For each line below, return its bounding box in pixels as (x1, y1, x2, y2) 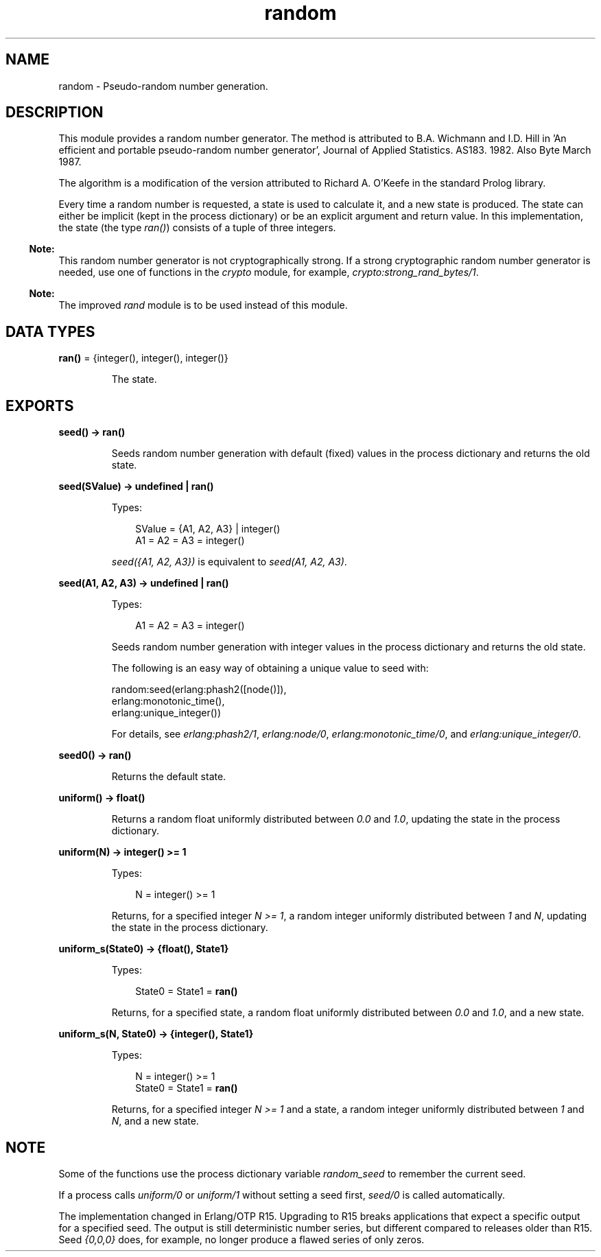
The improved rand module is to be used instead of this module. (58, 299, 348, 312)
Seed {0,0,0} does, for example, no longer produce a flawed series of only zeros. (58, 1233, 425, 1245)
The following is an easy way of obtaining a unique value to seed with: (111, 662, 429, 674)
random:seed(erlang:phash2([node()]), (111, 683, 287, 696)
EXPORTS (5, 397, 74, 414)
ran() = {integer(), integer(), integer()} (58, 352, 228, 364)
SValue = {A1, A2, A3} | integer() (135, 523, 281, 535)
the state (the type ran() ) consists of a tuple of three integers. (58, 222, 336, 234)
